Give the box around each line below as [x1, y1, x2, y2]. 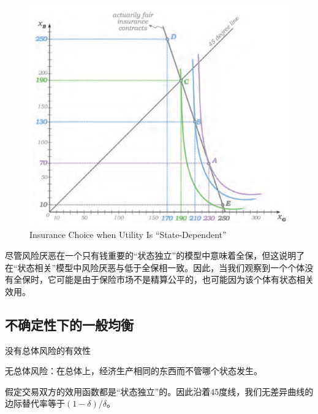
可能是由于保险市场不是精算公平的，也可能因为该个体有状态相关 [56, 273, 314, 286]
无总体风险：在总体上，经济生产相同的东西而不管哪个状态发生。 [5, 364, 262, 377]
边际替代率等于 [5, 397, 65, 410]
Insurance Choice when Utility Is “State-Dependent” [29, 228, 227, 241]
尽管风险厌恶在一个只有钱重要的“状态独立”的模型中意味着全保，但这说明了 [5, 249, 305, 262]
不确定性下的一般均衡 [5, 315, 134, 334]
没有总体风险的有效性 [5, 343, 91, 356]
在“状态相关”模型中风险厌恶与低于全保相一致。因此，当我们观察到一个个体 [5, 261, 305, 274]
